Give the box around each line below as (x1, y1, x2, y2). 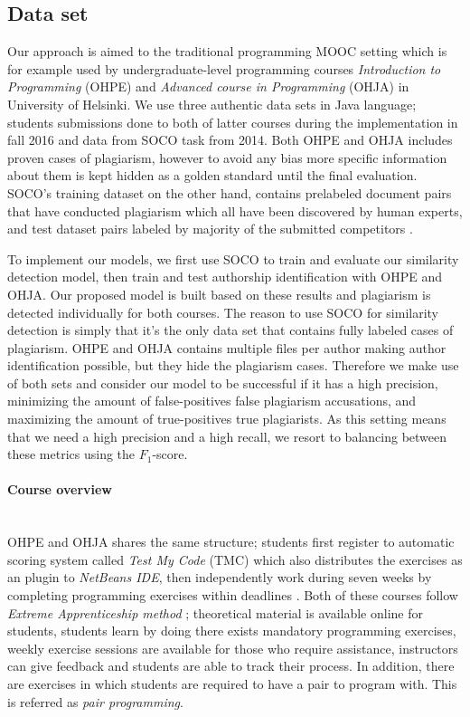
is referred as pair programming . (7, 692, 183, 711)
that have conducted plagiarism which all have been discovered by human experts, (7, 201, 463, 220)
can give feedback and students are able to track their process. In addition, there (7, 656, 455, 675)
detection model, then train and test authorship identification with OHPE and (7, 267, 442, 286)
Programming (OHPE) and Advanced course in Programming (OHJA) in (7, 77, 409, 96)
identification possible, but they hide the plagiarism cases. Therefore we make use (7, 356, 459, 375)
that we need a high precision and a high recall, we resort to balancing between (7, 426, 447, 445)
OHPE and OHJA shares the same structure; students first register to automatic (7, 532, 455, 551)
